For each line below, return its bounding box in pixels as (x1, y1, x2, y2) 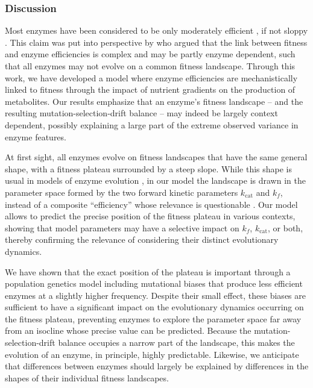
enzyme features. (5, 130, 66, 143)
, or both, (268, 221, 303, 234)
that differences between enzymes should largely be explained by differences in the (5, 360, 309, 372)
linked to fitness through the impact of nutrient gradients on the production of (5, 83, 296, 96)
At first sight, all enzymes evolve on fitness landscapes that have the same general (5, 151, 308, 163)
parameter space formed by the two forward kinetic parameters (5, 186, 238, 198)
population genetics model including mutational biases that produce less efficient (5, 277, 303, 290)
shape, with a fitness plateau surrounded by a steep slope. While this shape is (5, 162, 292, 175)
